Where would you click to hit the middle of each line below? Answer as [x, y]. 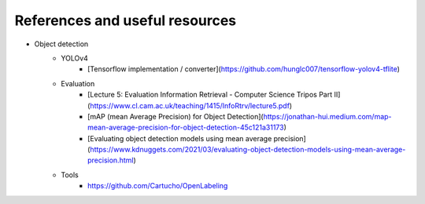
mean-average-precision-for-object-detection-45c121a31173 [186, 127]
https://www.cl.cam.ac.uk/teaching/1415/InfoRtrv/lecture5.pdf [190, 105]
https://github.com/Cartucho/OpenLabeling [158, 186]
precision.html [111, 160]
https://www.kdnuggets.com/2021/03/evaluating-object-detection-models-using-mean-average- [248, 150]
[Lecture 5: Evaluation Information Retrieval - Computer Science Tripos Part [210, 95]
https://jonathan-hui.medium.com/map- [328, 116]
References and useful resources [126, 20]
